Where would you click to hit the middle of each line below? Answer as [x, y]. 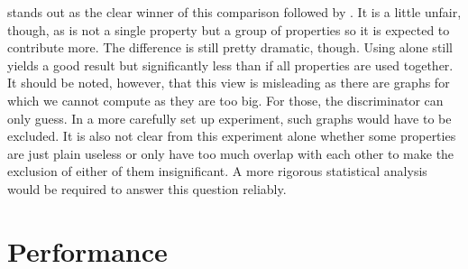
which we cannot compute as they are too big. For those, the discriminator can [225, 100]
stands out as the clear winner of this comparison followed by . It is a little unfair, [234, 12]
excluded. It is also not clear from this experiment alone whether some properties [232, 136]
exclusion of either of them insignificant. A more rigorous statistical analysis [217, 171]
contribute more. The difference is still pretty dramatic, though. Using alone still [230, 47]
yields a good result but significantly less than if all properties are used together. [230, 65]
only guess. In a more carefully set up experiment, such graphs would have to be [229, 118]
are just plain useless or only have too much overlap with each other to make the [231, 153]
